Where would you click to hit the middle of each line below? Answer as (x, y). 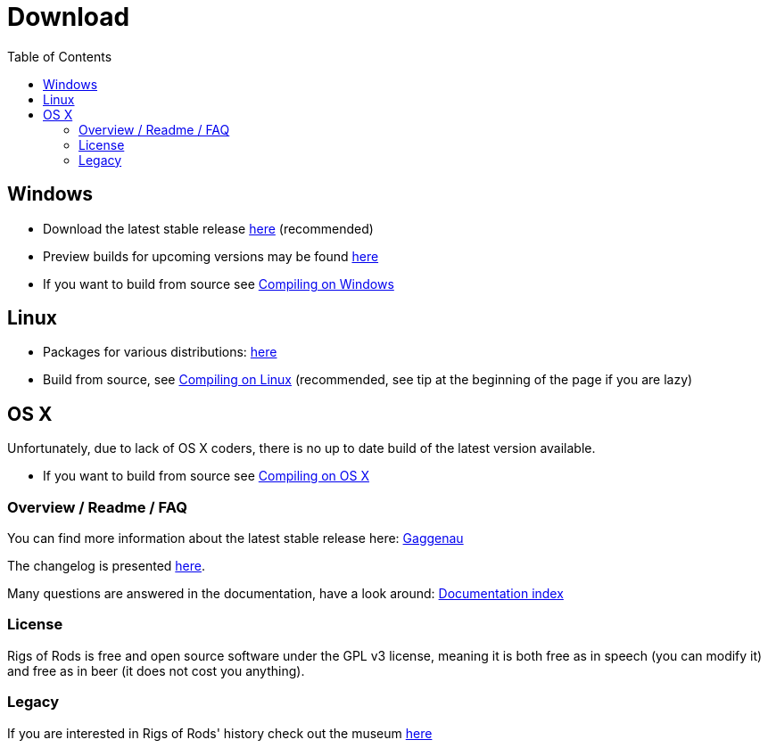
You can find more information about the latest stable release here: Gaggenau (235, 538)
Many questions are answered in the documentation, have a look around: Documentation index (285, 594)
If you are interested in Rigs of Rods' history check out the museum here (220, 733)
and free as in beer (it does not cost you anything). (156, 670)
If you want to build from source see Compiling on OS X (206, 476)
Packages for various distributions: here (160, 352)
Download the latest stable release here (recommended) (208, 228)
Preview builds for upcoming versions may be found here (211, 256)
